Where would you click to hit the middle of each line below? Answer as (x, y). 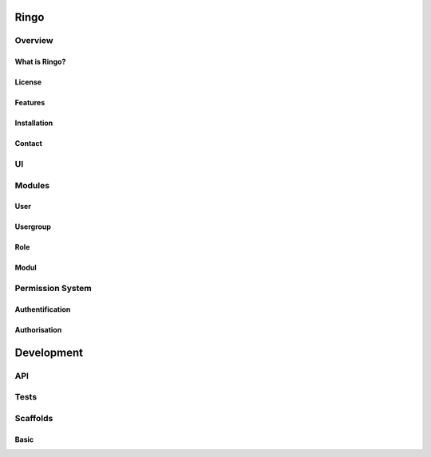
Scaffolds (34, 418)
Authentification (43, 309)
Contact (29, 144)
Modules (32, 185)
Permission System (53, 289)
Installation (34, 123)
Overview (34, 41)
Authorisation (38, 329)
